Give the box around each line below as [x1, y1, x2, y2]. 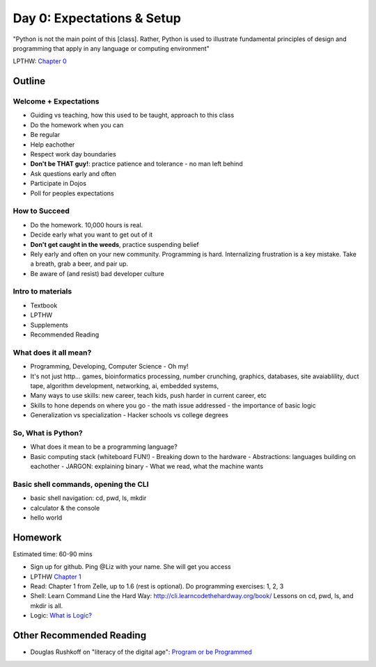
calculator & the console [30, 504, 100, 512]
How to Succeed [13, 206, 70, 216]
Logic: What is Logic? [30, 611, 92, 620]
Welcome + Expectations [13, 97, 100, 106]
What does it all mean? [13, 348, 92, 357]
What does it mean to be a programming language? [30, 442, 178, 451]
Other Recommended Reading [13, 629, 146, 641]
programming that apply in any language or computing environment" [13, 44, 210, 52]
